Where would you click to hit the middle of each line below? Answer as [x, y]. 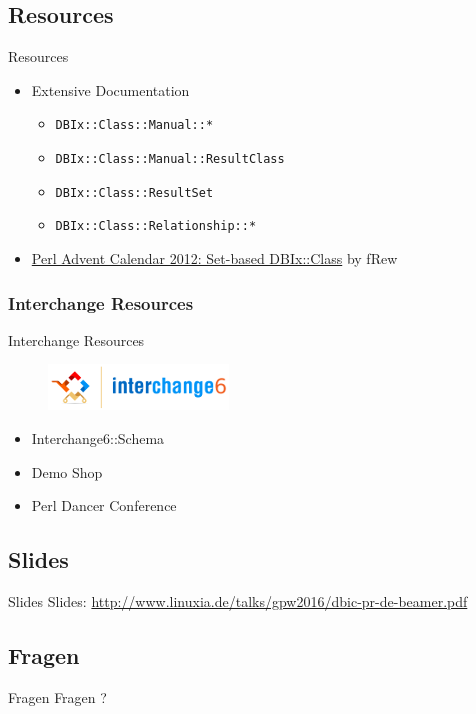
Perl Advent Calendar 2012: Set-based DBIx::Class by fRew [214, 258]
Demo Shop [67, 471]
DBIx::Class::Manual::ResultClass [170, 159]
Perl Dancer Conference [104, 505]
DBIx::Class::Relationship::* [156, 226]
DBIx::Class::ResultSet [134, 192]
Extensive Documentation [110, 89]
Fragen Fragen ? [57, 696]
